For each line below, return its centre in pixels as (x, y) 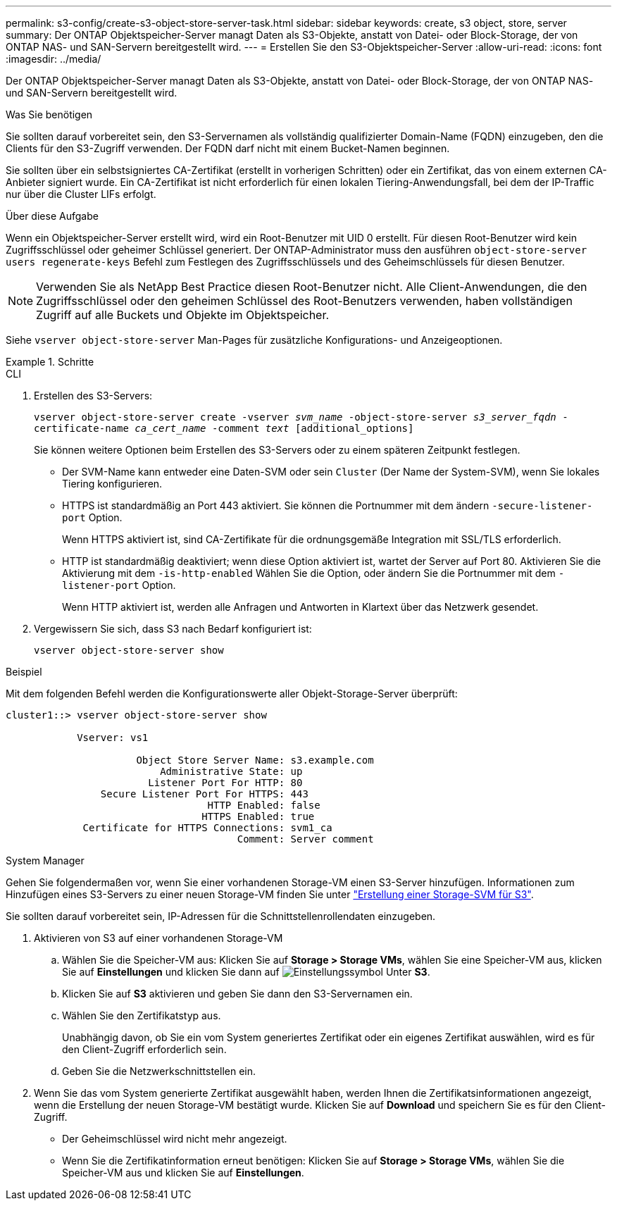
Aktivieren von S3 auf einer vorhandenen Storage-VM (158, 938)
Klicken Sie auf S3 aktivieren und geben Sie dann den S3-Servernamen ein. (237, 994)
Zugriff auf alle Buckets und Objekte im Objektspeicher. (183, 315)
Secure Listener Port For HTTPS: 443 (204, 794)
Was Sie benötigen (49, 114)
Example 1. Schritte (50, 362)
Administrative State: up (231, 771)
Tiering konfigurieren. (112, 484)
